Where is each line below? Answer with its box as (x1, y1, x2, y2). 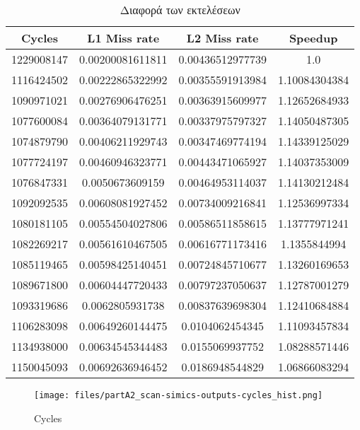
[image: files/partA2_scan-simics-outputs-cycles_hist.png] (34, 390, 323, 400)
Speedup (289, 30, 338, 46)
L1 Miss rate (87, 30, 160, 46)
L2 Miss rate (186, 30, 259, 46)
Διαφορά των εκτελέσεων (120, 1, 240, 18)
